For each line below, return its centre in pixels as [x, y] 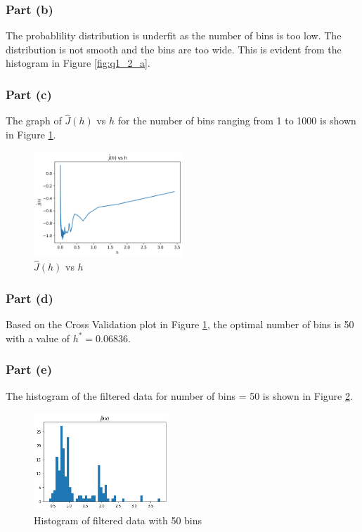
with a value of [38, 338]
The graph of [34, 121]
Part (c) [29, 94]
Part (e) [29, 369]
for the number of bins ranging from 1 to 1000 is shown [237, 121]
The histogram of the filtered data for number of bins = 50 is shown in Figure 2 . [179, 395]
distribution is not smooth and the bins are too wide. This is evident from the [174, 49]
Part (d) [30, 298]
